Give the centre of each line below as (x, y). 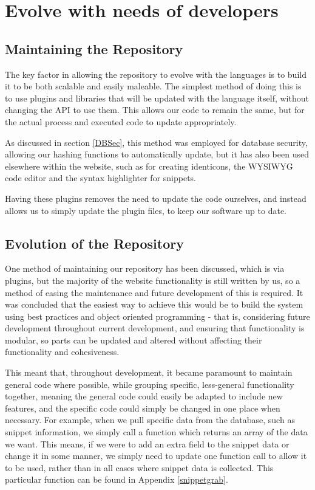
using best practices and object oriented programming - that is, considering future (157, 316)
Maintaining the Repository (94, 48)
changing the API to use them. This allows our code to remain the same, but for (155, 110)
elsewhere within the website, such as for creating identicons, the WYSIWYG (149, 166)
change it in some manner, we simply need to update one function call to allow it (156, 456)
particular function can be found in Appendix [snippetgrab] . (117, 479)
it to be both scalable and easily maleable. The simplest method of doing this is (153, 86)
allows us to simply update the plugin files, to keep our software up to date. (146, 210)
